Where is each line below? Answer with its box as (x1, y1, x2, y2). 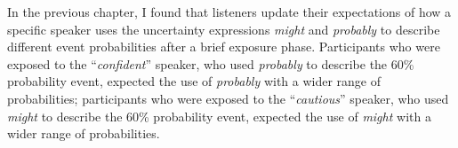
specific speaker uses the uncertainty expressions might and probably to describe (7, 19, 440, 38)
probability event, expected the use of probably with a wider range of (7, 72, 382, 90)
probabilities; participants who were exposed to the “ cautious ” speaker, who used (7, 89, 449, 107)
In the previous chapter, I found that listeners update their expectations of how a (7, 3, 452, 20)
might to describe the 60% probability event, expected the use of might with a (7, 106, 431, 125)
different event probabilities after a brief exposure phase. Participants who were (7, 37, 440, 56)
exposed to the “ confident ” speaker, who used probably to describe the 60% (7, 54, 414, 73)
